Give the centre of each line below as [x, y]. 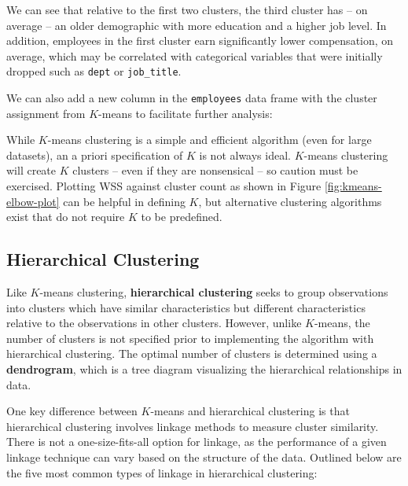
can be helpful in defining [124, 201]
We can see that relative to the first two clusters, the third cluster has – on [187, 9]
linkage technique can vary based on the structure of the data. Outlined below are [204, 457]
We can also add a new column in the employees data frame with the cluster [192, 98]
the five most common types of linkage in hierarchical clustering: [162, 472]
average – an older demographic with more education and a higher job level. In [197, 25]
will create [31, 170]
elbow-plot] [33, 201]
